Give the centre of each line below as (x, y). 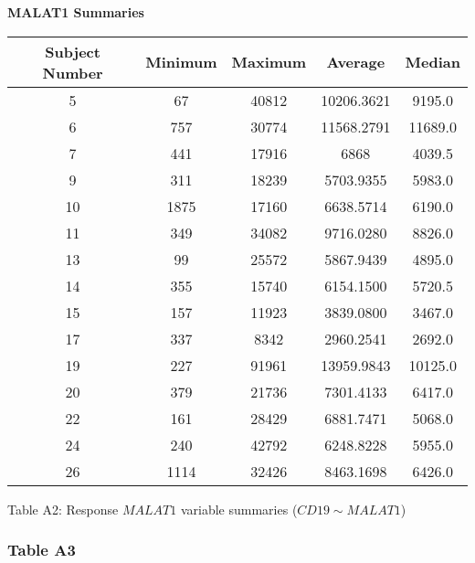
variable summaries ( (239, 509)
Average (356, 62)
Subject (73, 51)
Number (73, 72)
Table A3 (42, 550)
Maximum (269, 62)
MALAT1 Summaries (76, 12)
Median (433, 62)
